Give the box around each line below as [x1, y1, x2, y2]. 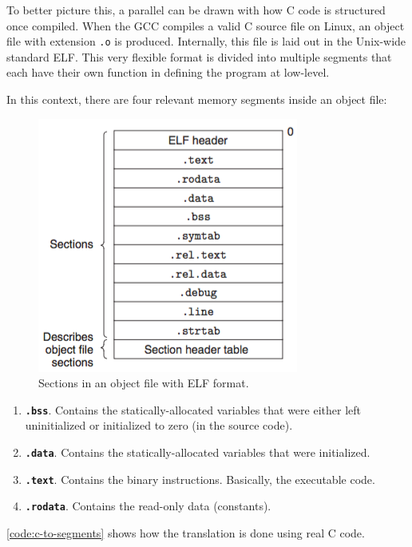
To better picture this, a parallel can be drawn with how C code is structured [6, 2, 386, 18]
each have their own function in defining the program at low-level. [6, 64, 330, 81]
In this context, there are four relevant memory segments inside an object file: [6, 91, 387, 108]
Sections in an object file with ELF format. [38, 375, 249, 391]
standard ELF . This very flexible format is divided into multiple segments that [6, 48, 392, 65]
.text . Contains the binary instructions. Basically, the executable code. [25, 470, 375, 487]
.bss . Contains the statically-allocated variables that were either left [25, 401, 361, 418]
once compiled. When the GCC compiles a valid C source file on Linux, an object [6, 17, 405, 34]
